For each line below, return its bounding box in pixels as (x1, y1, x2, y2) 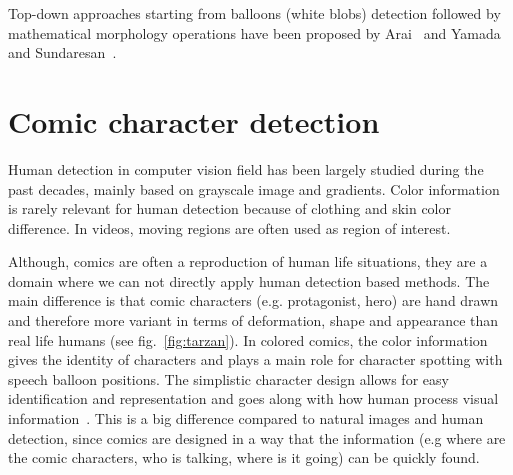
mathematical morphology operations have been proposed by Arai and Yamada (8, 22, 501, 43)
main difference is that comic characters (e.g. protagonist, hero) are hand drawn (8, 290, 499, 311)
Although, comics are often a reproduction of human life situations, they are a (8, 251, 488, 272)
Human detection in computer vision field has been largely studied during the (8, 158, 484, 179)
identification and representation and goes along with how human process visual (8, 388, 499, 409)
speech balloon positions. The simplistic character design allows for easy (8, 368, 449, 389)
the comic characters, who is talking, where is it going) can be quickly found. (8, 447, 480, 468)
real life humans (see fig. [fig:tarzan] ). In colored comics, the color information (8, 329, 488, 350)
